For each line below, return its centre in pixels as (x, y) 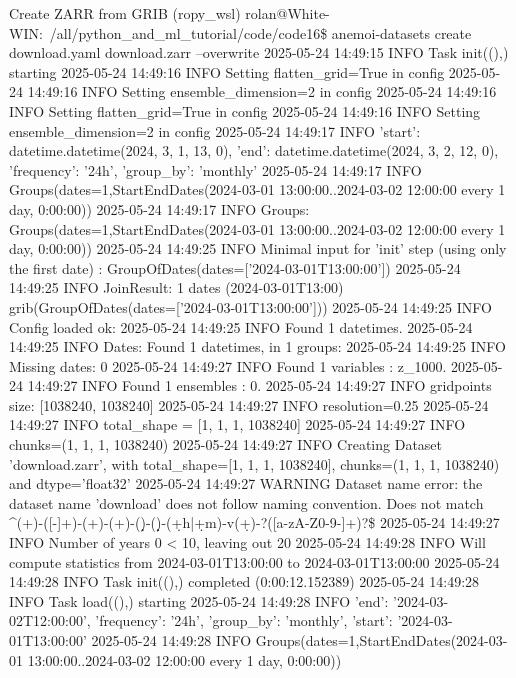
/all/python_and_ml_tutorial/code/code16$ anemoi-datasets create (260, 32)
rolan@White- (287, 13)
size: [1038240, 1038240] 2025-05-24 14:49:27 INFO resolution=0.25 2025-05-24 (249, 404)
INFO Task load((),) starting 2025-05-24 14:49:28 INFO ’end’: (199, 600)
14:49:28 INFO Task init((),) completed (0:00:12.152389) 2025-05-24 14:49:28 (244, 581)
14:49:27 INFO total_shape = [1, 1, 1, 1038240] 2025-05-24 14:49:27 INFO (237, 424)
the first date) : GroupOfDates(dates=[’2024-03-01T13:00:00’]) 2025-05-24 (235, 267)
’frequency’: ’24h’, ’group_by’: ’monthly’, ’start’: (244, 620)
